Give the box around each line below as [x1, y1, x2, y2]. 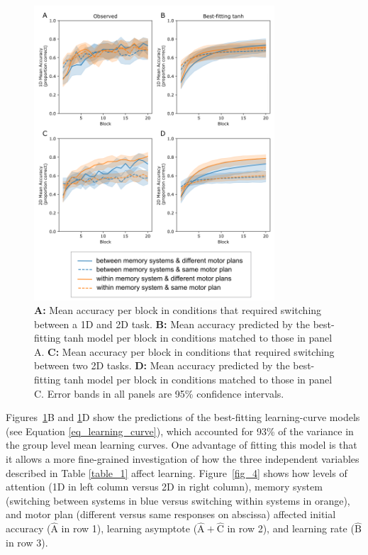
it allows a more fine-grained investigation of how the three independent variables [6, 452, 359, 466]
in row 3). [6, 534, 48, 549]
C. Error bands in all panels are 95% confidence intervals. [34, 386, 284, 400]
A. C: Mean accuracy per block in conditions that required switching [34, 344, 335, 359]
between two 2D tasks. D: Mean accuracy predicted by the [34, 358, 290, 373]
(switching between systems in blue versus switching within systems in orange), [6, 493, 350, 508]
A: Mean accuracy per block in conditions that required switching [34, 303, 322, 318]
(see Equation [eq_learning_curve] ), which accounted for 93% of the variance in [6, 423, 354, 438]
